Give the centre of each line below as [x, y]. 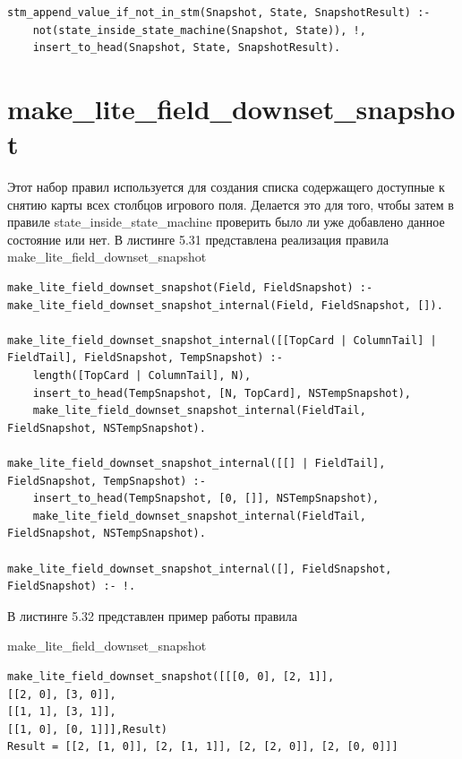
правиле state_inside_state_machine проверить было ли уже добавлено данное [226, 222]
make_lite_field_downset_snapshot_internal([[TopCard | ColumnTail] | [222, 340]
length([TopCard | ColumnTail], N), [142, 376]
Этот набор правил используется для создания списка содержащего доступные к [226, 187]
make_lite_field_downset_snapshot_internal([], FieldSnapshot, [200, 569]
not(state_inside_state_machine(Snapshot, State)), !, [199, 30]
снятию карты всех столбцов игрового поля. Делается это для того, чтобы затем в [231, 204]
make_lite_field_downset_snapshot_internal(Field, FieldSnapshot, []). [225, 305]
